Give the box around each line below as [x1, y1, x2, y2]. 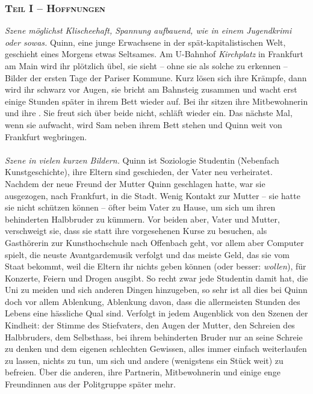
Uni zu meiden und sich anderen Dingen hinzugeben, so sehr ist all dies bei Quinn [5, 283, 308, 296]
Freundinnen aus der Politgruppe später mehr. [5, 378, 176, 390]
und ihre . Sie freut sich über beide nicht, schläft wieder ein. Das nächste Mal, [5, 106, 293, 119]
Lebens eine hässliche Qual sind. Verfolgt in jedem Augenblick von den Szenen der [5, 307, 308, 319]
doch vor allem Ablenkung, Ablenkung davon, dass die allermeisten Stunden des [5, 295, 300, 307]
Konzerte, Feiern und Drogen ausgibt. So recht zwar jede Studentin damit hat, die [5, 271, 308, 284]
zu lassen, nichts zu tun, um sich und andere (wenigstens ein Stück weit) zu [5, 354, 284, 366]
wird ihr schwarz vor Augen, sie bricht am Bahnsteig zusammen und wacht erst [5, 83, 297, 96]
